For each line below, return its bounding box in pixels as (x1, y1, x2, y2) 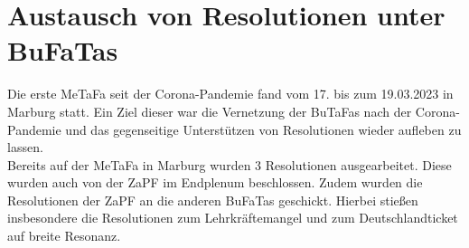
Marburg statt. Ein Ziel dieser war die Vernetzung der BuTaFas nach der (7, 101, 412, 120)
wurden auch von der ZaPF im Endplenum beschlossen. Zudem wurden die (7, 173, 423, 192)
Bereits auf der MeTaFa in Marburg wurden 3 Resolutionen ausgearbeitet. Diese (7, 155, 452, 174)
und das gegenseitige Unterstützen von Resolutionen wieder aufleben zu (65, 119, 462, 138)
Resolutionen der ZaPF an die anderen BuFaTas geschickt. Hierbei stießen (7, 190, 418, 209)
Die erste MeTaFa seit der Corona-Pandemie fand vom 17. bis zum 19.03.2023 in (7, 84, 454, 103)
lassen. (7, 138, 43, 157)
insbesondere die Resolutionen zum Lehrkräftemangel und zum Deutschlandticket (7, 208, 458, 227)
